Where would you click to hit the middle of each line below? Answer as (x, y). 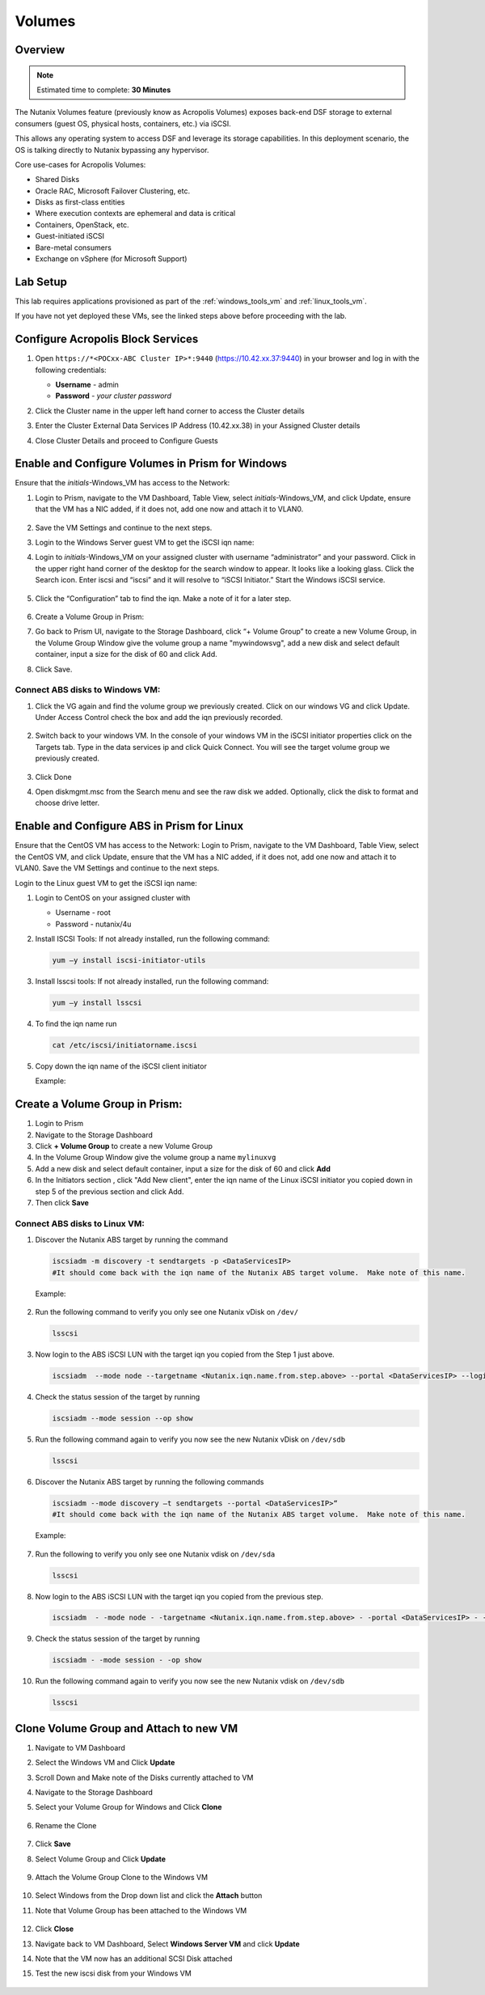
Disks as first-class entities (80, 202)
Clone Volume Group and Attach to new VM (127, 1728)
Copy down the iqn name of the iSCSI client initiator (121, 1066)
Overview (40, 50)
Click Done (53, 777)
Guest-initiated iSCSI (70, 236)
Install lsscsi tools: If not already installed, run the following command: (152, 981)
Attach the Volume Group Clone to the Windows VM (122, 1878)
